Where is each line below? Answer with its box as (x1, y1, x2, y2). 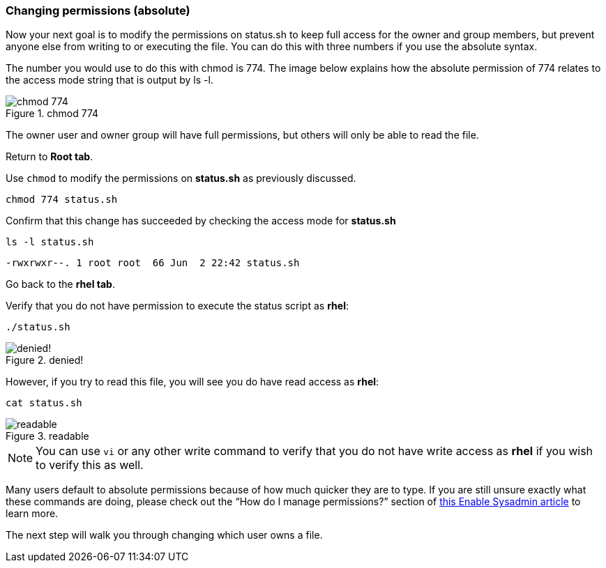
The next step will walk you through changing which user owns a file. (6, 529, 323, 542)
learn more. (6, 507, 59, 520)
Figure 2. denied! (6, 354, 84, 367)
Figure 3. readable (6, 430, 89, 443)
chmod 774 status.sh (6, 194, 118, 206)
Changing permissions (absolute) (6, 3, 190, 17)
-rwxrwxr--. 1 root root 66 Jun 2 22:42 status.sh (6, 257, 300, 269)
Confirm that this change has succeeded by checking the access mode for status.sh (6, 215, 396, 227)
